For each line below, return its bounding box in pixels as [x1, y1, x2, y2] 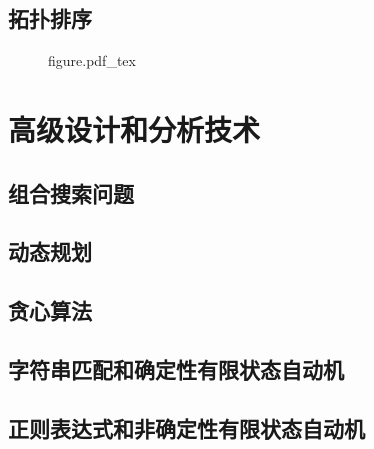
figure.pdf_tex [48, 50, 136, 71]
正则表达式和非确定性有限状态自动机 [8, 412, 365, 443]
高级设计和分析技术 [8, 108, 261, 149]
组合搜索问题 [8, 177, 134, 208]
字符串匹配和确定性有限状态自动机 [8, 353, 344, 384]
